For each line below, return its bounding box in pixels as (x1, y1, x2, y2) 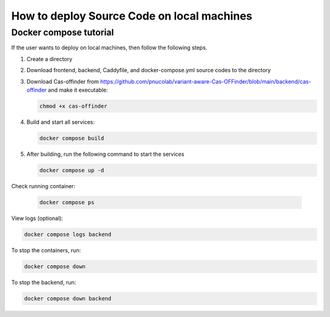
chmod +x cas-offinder (39, 103, 108, 109)
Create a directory (26, 55, 73, 62)
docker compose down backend (24, 295, 112, 302)
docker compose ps (39, 199, 95, 206)
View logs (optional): (11, 214, 64, 222)
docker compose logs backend (24, 231, 112, 238)
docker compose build (39, 134, 105, 142)
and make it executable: (48, 86, 108, 93)
